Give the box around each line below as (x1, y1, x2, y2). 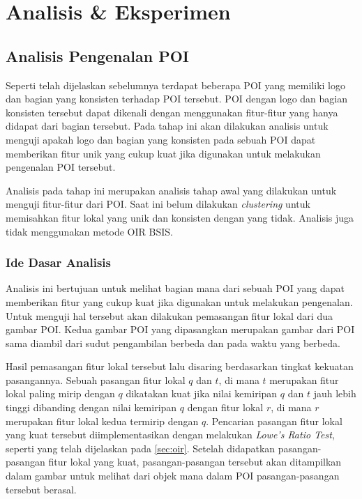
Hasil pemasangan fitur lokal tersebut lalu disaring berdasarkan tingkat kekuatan (6, 359, 354, 374)
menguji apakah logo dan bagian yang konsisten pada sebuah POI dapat (6, 132, 316, 146)
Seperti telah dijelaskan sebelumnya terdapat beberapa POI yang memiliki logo (6, 77, 346, 92)
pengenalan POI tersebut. (6, 160, 116, 174)
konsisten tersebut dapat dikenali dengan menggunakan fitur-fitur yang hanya (6, 105, 338, 119)
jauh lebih (313, 386, 356, 401)
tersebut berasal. (6, 482, 77, 496)
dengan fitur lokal (187, 400, 264, 415)
